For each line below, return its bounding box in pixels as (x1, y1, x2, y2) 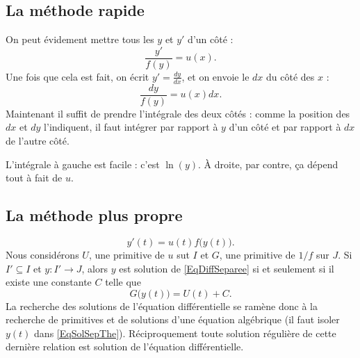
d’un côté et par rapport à (229, 120, 341, 134)
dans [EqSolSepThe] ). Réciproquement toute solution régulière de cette (34, 325, 336, 340)
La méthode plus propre (6, 204, 183, 226)
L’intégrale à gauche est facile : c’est (6, 156, 160, 171)
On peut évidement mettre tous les (6, 32, 154, 47)
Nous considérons (6, 247, 79, 261)
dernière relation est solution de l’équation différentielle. (6, 339, 244, 354)
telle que (105, 275, 141, 289)
